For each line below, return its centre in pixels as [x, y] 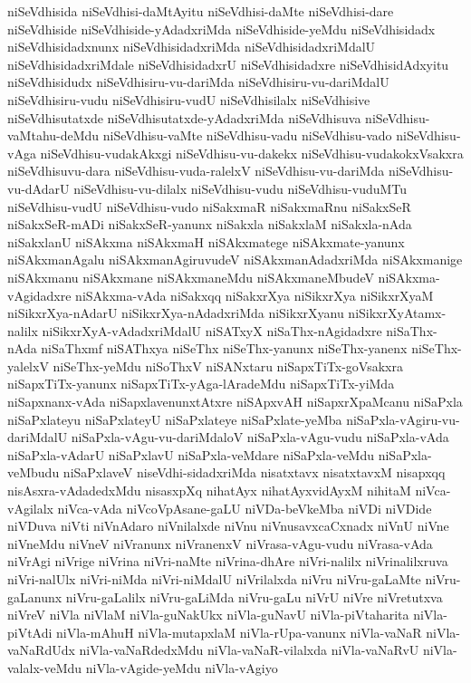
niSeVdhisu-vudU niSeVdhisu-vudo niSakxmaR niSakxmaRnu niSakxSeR [209, 206]
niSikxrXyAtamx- [397, 313]
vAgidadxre [39, 295]
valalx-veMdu [45, 667]
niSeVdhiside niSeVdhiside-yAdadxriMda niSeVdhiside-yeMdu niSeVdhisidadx [221, 29]
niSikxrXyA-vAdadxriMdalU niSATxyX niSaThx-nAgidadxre [212, 330]
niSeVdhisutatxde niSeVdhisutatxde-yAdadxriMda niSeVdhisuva [184, 117]
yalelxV [28, 366]
